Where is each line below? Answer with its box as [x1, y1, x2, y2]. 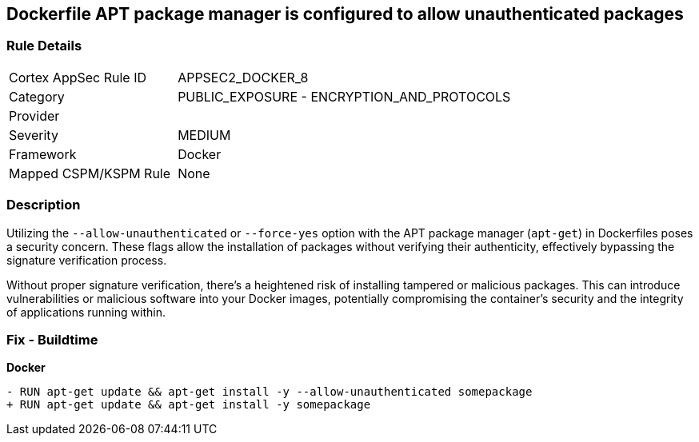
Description [6, 197, 81, 213]
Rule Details [6, 38, 82, 54]
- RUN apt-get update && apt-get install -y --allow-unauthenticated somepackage [6, 385, 533, 399]
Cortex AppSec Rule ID [9, 69, 147, 86]
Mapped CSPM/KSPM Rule [9, 165, 171, 181]
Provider [9, 107, 60, 124]
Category [9, 88, 65, 105]
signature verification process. [6, 253, 167, 267]
